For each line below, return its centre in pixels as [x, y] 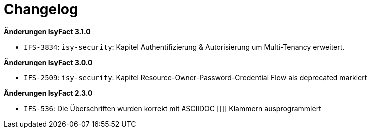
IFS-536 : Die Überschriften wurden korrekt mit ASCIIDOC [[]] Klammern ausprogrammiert [173, 108]
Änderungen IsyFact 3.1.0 [47, 31]
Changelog [41, 9]
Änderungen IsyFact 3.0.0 [48, 62]
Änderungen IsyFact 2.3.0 [48, 93]
